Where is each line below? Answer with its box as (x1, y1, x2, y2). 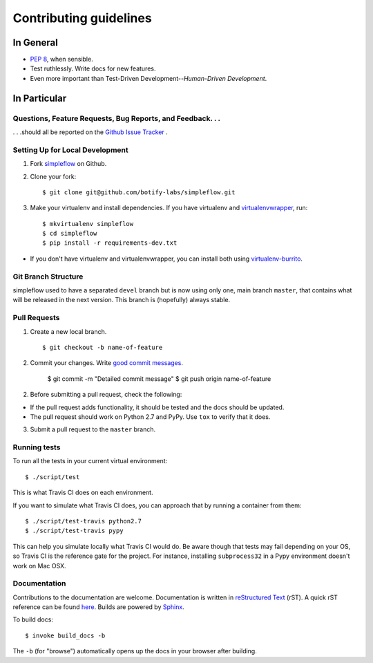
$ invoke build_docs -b (25, 631, 106, 639)
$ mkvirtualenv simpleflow (42, 220, 134, 227)
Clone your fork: (30, 172, 77, 180)
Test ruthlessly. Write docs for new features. (30, 64, 156, 73)
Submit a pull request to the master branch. (30, 425, 156, 433)
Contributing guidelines (12, 10, 152, 26)
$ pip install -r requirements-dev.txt (42, 239, 178, 247)
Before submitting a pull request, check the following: (30, 391, 182, 399)
